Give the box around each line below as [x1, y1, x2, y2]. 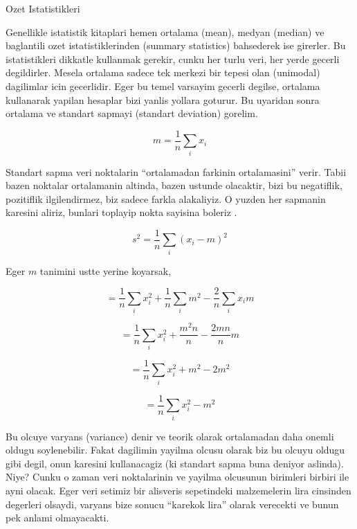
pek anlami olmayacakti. [6, 510, 109, 525]
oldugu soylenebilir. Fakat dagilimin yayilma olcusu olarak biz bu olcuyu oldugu [6, 442, 345, 457]
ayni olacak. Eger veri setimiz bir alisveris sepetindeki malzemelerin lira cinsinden [6, 483, 351, 497]
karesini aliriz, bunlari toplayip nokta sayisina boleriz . [6, 205, 237, 219]
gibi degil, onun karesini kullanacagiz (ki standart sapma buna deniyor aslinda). [6, 456, 344, 470]
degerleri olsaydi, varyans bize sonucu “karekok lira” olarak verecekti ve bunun [6, 496, 339, 511]
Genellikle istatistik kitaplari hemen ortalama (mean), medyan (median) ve [6, 24, 324, 39]
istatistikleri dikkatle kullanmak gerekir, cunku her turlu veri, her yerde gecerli [6, 51, 340, 66]
